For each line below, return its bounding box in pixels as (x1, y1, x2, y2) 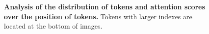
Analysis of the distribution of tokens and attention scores (4, 1, 205, 11)
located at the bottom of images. (4, 21, 103, 31)
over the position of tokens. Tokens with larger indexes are (4, 11, 192, 21)
